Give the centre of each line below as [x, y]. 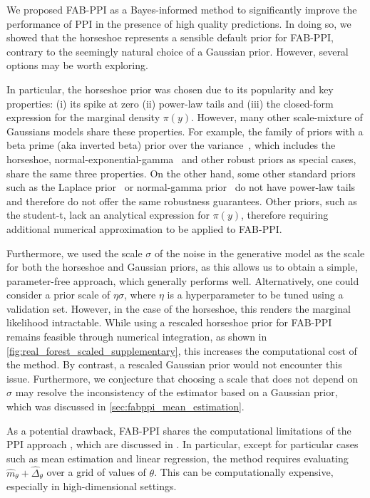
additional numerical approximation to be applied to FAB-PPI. [144, 228]
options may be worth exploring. [77, 65]
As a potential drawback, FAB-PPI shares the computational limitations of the [179, 430]
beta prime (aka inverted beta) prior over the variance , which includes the [171, 145]
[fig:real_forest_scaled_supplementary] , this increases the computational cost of [182, 350]
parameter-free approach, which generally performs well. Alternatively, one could [183, 280]
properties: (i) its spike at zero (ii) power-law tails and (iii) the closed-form [170, 103]
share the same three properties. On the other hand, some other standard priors [181, 173]
